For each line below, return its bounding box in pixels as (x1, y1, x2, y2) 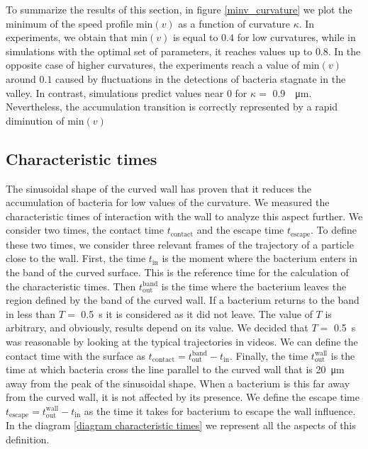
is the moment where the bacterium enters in (162, 251, 358, 266)
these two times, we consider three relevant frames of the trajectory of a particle (6, 237, 354, 251)
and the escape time (196, 222, 284, 237)
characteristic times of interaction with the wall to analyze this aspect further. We (6, 208, 363, 223)
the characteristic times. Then (6, 278, 136, 293)
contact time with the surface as (6, 348, 145, 363)
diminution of (6, 113, 65, 127)
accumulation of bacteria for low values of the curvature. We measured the (6, 195, 330, 210)
